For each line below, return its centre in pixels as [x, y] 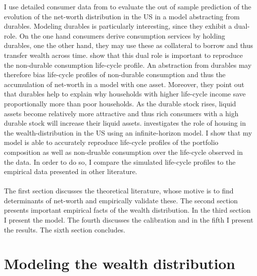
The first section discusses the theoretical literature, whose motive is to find [119, 191]
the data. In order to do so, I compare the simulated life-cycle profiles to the [120, 161]
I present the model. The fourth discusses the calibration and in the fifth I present [129, 220]
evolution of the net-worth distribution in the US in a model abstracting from [122, 16]
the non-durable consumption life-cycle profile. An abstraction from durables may [128, 65]
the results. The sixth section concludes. [65, 229]
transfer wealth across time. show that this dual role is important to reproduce [124, 55]
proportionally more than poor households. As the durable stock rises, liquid [120, 103]
